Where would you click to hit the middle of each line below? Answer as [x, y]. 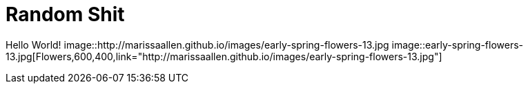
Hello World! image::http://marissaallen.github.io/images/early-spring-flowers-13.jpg [197, 44]
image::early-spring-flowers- [458, 44]
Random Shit [65, 14]
